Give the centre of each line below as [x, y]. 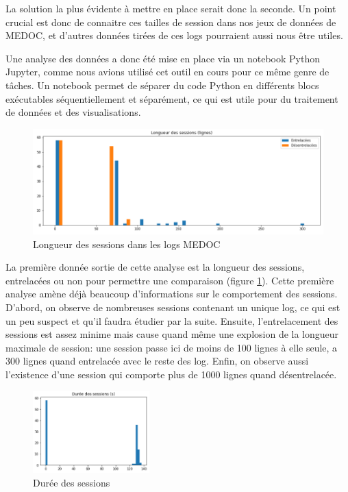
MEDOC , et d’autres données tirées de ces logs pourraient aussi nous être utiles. [174, 35]
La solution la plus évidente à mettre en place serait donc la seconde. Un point [171, 8]
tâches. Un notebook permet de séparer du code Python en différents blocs [162, 85]
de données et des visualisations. [73, 112]
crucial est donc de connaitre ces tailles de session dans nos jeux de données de [171, 22]
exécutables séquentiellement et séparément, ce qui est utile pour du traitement [172, 98]
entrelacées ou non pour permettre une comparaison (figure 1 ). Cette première [170, 280]
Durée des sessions [72, 482]
